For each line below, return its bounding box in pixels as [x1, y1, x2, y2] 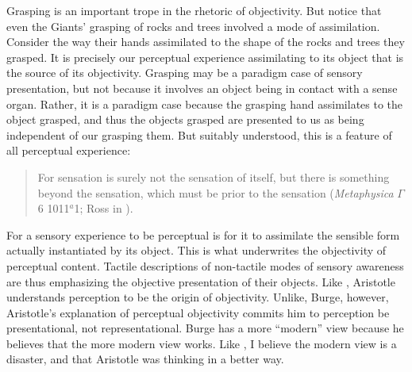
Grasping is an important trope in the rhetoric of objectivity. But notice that [6, 2, 382, 18]
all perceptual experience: [6, 142, 131, 159]
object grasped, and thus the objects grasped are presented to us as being [6, 111, 364, 128]
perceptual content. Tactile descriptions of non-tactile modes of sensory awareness [6, 257, 404, 274]
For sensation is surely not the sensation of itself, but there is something [37, 168, 390, 185]
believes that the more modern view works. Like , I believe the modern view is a [6, 335, 397, 351]
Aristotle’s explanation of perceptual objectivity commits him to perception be [6, 304, 390, 320]
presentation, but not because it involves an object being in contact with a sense [6, 79, 398, 96]
